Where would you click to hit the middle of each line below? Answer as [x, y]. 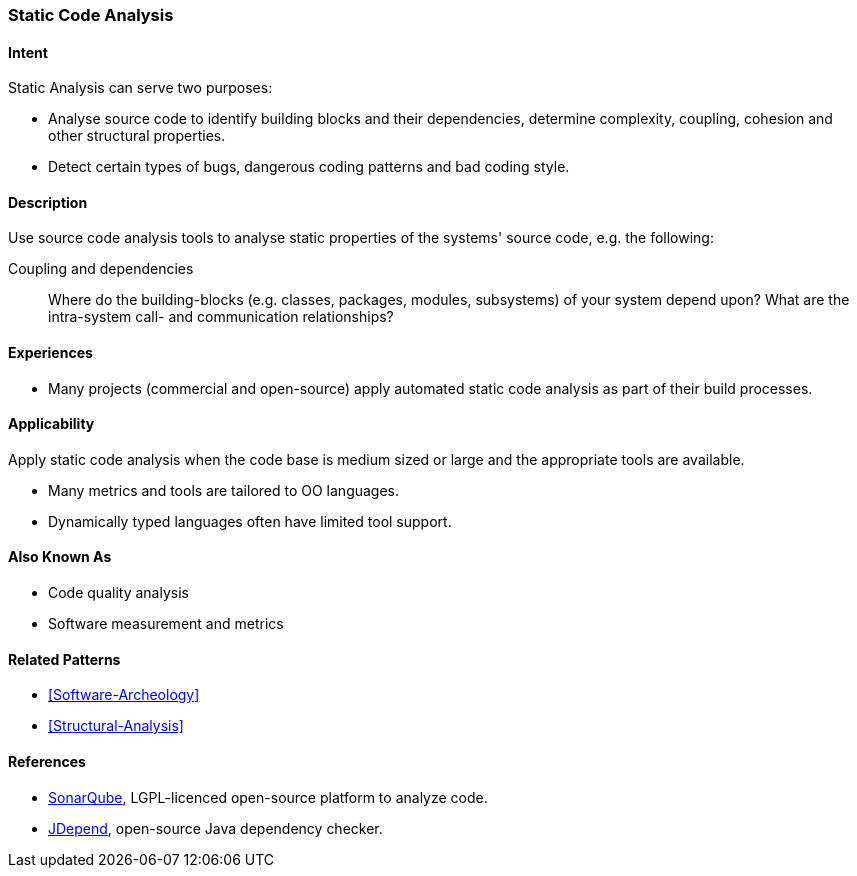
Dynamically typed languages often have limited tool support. [250, 521]
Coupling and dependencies [101, 269]
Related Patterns [64, 659]
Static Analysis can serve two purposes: [140, 88]
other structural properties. [137, 136]
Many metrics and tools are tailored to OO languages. [224, 490]
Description [48, 202]
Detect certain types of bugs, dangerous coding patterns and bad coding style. [309, 167]
